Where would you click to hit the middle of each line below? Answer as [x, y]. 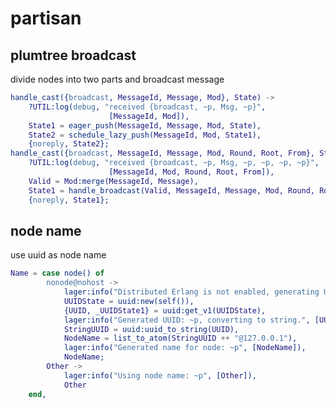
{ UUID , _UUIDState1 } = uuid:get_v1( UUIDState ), [165, 310]
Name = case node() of [57, 273]
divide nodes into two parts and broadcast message [117, 79]
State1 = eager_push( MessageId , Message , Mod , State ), [145, 125]
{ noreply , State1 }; [69, 200]
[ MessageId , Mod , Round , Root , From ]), [191, 172]
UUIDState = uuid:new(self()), [129, 301]
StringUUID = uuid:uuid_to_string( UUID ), [151, 329]
